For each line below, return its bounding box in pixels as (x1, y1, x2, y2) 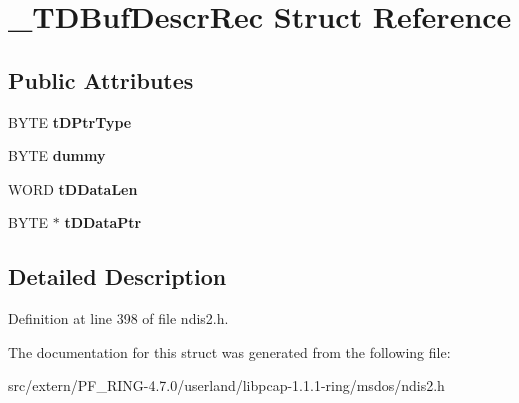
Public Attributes (8, 64, 194, 95)
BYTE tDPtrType (8, 111, 132, 132)
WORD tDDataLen (8, 178, 138, 199)
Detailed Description (8, 261, 227, 292)
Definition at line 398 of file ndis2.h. (8, 308, 229, 329)
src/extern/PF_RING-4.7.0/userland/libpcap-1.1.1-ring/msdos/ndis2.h (8, 375, 445, 396)
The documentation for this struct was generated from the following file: (8, 341, 451, 362)
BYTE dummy (8, 145, 106, 166)
